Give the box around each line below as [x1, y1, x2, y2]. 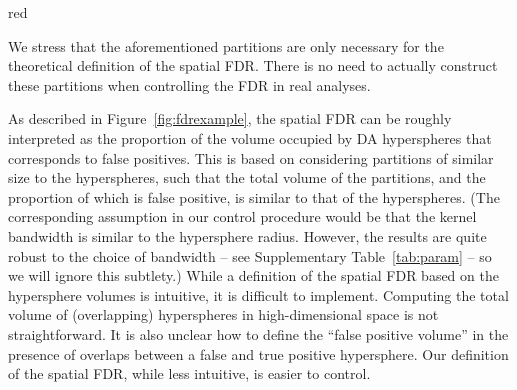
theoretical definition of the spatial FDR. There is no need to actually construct [8, 55, 498, 76]
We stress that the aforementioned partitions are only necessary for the [8, 35, 444, 56]
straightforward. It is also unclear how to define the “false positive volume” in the [8, 323, 509, 344]
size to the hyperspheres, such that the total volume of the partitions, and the [8, 167, 486, 188]
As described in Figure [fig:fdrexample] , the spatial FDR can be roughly [8, 108, 452, 129]
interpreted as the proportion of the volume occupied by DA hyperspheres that [8, 127, 492, 148]
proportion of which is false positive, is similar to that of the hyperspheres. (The [8, 186, 500, 207]
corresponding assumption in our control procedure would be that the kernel [8, 206, 477, 227]
